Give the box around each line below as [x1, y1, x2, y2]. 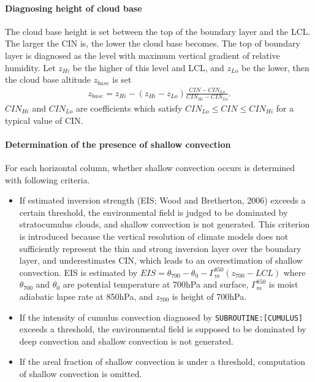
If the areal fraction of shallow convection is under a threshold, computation [19, 355, 306, 368]
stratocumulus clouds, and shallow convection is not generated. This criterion [19, 218, 310, 231]
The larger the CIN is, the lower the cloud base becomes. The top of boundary [5, 37, 300, 50]
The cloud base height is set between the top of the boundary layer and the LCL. [5, 25, 311, 37]
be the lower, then [241, 61, 309, 74]
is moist [268, 278, 298, 291]
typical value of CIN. [5, 113, 83, 126]
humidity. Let [5, 61, 56, 74]
